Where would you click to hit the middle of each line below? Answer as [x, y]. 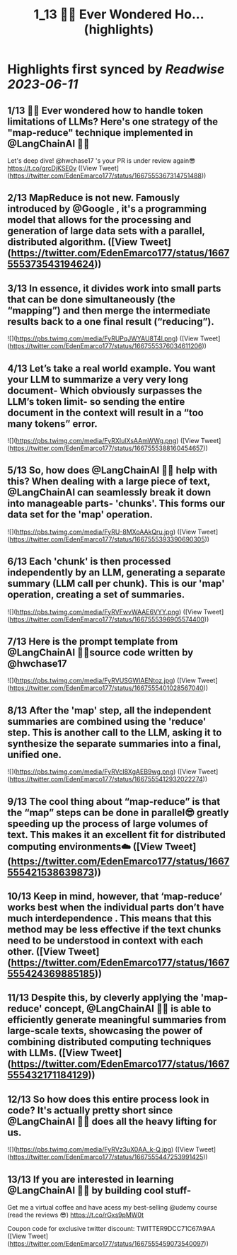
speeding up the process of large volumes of [108, 824]
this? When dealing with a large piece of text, [109, 482]
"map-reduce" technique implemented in [100, 133]
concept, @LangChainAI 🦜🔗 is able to [128, 1009]
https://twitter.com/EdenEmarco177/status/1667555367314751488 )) [108, 176]
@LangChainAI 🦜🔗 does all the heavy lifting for [112, 1121]
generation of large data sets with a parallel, [106, 231]
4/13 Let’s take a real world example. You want [111, 368]
